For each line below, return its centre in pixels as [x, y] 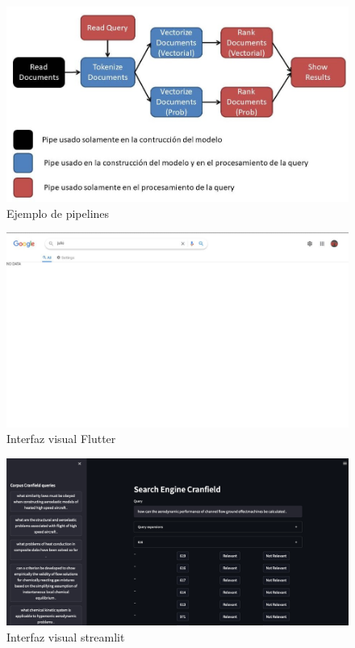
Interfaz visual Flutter [61, 439]
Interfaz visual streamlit [66, 636]
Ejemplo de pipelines [58, 213]
